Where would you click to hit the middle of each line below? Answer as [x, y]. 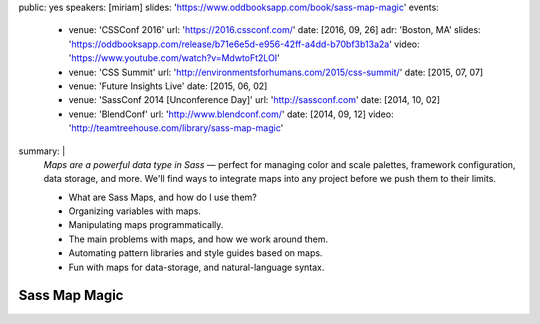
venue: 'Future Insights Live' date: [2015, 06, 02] [168, 86]
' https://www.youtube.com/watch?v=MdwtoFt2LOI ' [174, 58]
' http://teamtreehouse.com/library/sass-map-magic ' [176, 128]
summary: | [42, 151]
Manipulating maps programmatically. [146, 225]
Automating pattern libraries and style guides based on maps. [195, 253]
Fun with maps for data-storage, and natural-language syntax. [196, 267]
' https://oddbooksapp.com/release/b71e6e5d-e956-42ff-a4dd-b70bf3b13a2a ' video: [244, 44]
